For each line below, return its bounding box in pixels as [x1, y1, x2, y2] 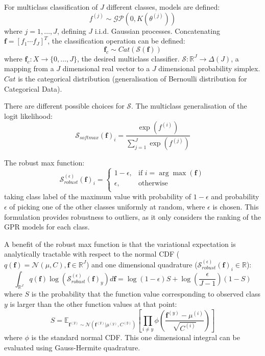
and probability [211, 191, 259, 202]
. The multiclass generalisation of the [131, 100, 247, 111]
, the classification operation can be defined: [47, 35, 185, 46]
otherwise [138, 180, 168, 187]
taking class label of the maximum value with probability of [4, 191, 191, 202]
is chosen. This [212, 201, 259, 212]
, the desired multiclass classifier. [77, 53, 180, 64]
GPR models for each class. [4, 221, 90, 232]
